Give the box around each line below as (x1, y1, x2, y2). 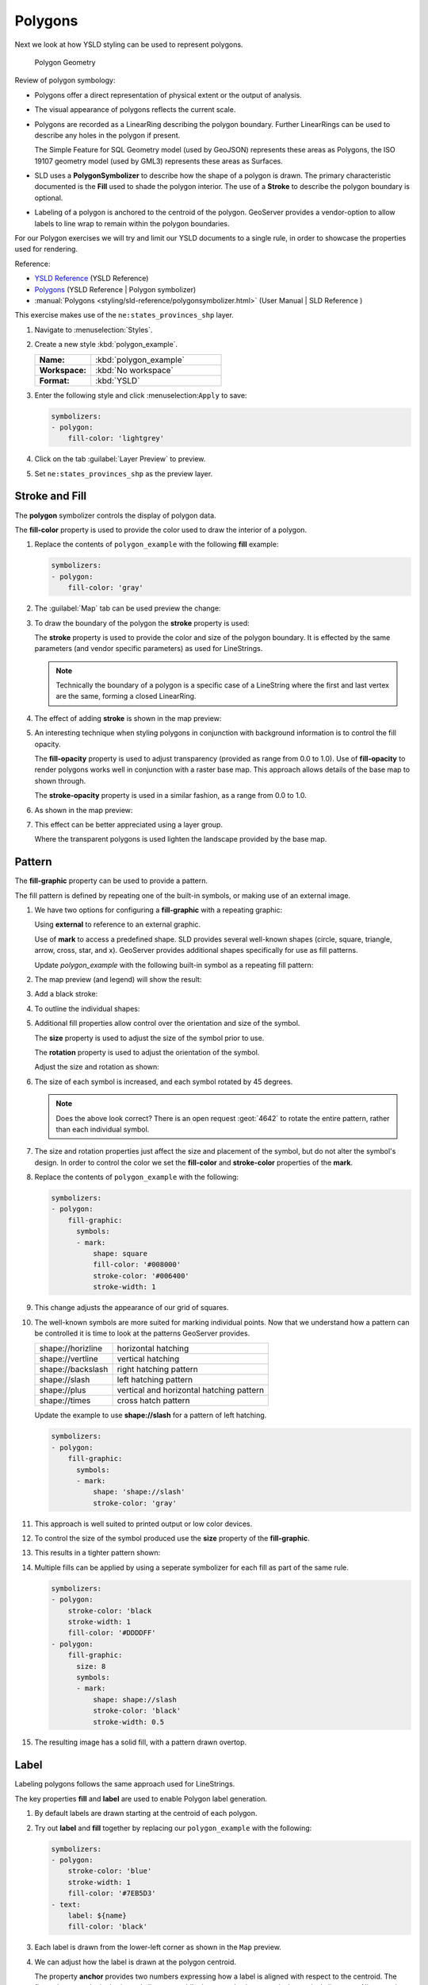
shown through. (34, 776, 86, 785)
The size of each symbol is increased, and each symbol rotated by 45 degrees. (34, 1077, 293, 1086)
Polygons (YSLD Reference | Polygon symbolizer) (34, 284, 197, 294)
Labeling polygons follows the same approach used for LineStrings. (14, 1779, 235, 1789)
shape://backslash (39, 1364, 109, 1375)
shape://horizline (39, 1343, 103, 1354)
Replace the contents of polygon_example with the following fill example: (34, 540, 279, 549)
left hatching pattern (117, 1374, 193, 1386)
